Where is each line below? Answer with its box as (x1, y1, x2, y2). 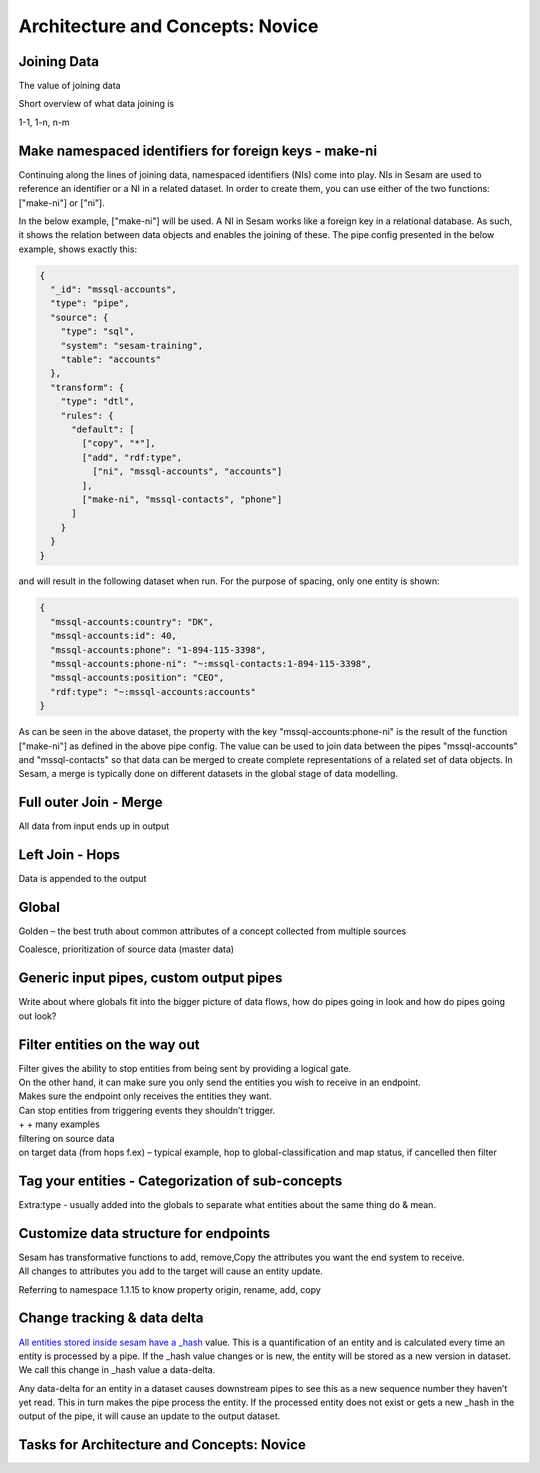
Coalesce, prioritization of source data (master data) (18, 943, 235, 955)
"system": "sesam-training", (60, 340, 204, 351)
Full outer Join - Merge (18, 794, 164, 811)
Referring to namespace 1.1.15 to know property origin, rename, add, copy (18, 1283, 322, 1295)
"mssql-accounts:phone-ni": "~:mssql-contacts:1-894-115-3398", (50, 658, 372, 670)
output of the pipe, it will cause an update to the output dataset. (18, 1410, 281, 1422)
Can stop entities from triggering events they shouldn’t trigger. (18, 1104, 276, 1116)
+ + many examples (18, 1118, 100, 1130)
